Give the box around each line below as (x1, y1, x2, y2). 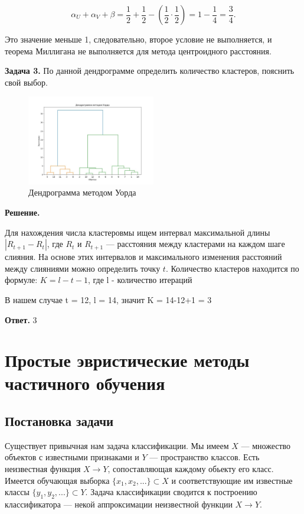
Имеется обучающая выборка (5, 474, 110, 486)
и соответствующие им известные (171, 474, 293, 486)
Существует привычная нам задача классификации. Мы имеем (5, 439, 229, 451)
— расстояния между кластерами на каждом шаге (106, 238, 285, 250)
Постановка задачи (5, 412, 114, 430)
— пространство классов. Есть (149, 451, 260, 463)
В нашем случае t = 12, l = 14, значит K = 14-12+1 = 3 (5, 293, 212, 305)
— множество (241, 439, 291, 451)
